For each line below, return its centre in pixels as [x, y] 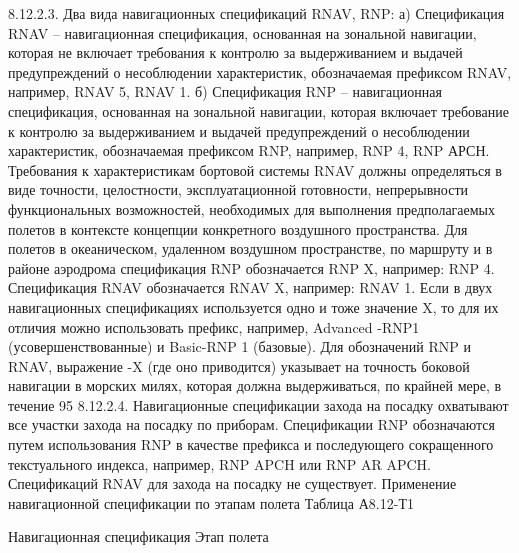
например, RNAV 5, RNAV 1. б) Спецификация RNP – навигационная [225, 91]
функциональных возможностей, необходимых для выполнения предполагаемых [252, 208]
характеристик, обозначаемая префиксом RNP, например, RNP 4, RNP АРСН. [249, 150]
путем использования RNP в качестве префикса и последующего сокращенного [251, 444]
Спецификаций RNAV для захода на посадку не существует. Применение [232, 483]
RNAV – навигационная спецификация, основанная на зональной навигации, [242, 32]
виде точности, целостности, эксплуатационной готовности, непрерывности [238, 189]
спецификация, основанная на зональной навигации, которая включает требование [258, 110]
